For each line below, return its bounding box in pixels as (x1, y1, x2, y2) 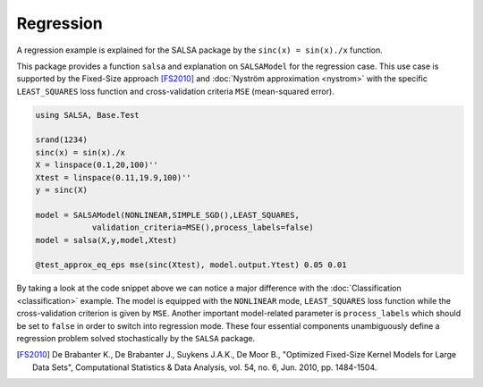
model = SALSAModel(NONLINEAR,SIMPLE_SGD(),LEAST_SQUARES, (35, 210, 300, 220)
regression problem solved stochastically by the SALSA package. (16, 332, 256, 343)
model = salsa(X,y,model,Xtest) (35, 235, 178, 245)
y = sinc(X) (35, 185, 89, 196)
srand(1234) (35, 135, 89, 145)
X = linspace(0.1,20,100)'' (35, 160, 158, 170)
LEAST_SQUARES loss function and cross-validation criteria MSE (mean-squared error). (16, 86, 335, 97)
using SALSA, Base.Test (35, 110, 140, 120)
